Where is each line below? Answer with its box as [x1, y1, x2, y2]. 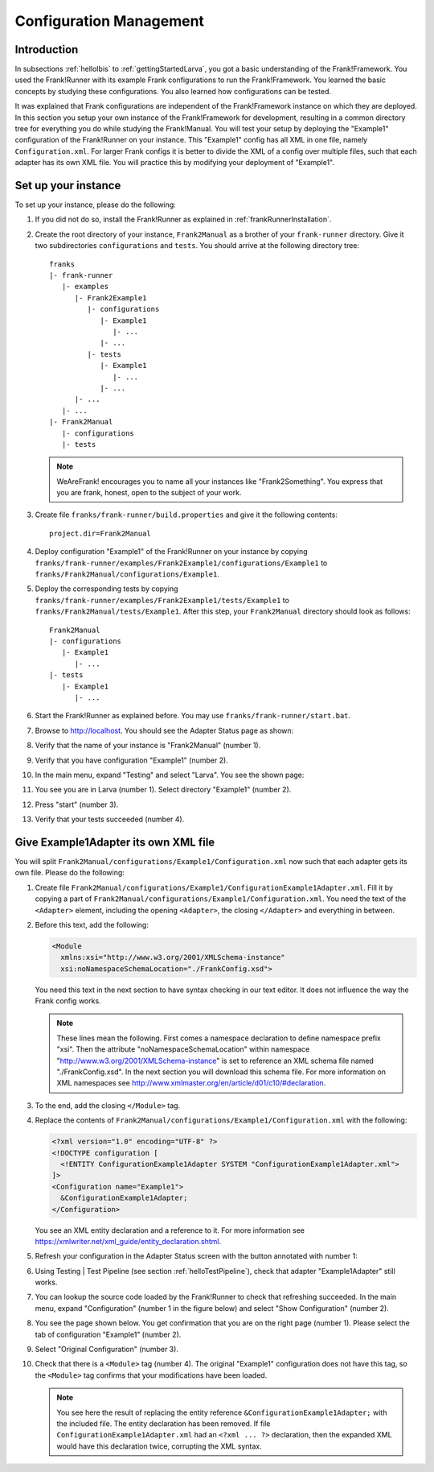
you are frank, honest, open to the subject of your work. [56, 488, 242, 498]
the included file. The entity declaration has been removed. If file [56, 1418, 271, 1429]
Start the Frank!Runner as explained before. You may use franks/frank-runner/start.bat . [35, 711, 351, 721]
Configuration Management [14, 12, 205, 30]
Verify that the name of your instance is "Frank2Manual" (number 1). [35, 741, 261, 750]
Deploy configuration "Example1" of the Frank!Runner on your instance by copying [35, 547, 309, 556]
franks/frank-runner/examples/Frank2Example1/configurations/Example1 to [35, 558, 328, 568]
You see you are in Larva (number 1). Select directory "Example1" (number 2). [35, 785, 292, 795]
